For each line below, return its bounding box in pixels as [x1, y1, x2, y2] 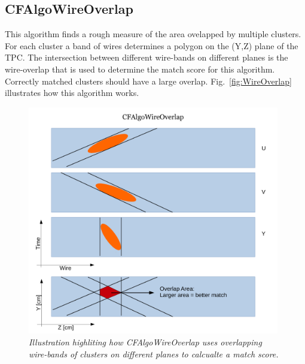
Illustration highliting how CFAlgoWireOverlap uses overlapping [29, 335, 262, 348]
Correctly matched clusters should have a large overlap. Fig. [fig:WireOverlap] [5, 74, 292, 87]
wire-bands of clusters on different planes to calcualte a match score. [29, 347, 279, 360]
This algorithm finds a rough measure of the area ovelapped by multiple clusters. [5, 28, 301, 40]
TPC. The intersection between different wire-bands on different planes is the [5, 51, 288, 64]
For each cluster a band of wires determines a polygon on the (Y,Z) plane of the [5, 39, 298, 52]
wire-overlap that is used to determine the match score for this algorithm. [5, 62, 275, 75]
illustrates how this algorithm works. [5, 86, 139, 99]
